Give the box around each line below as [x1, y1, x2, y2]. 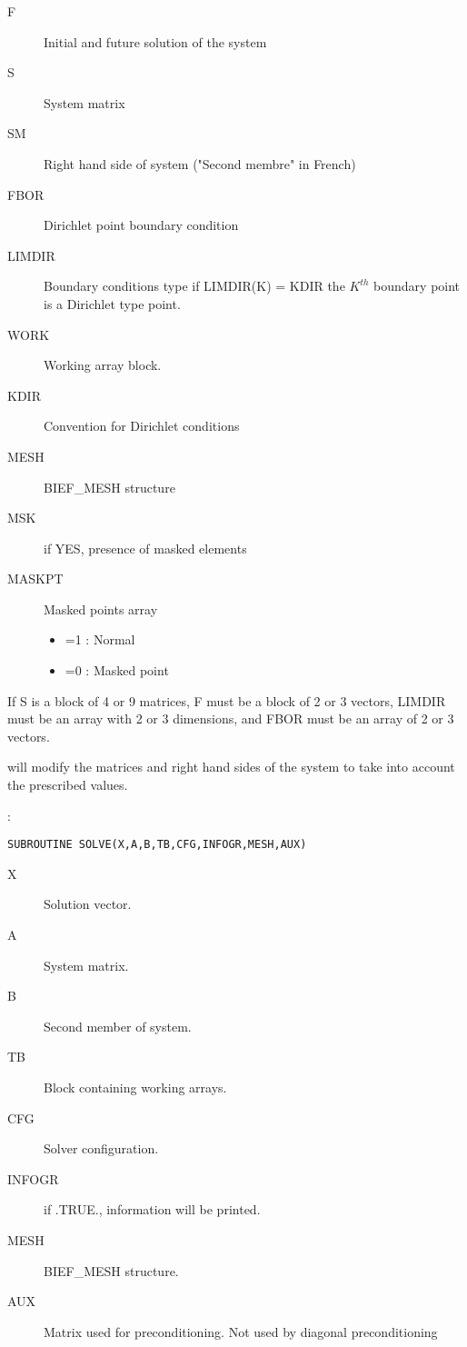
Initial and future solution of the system [44, 32, 267, 51]
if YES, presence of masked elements [44, 538, 247, 557]
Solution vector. [44, 894, 132, 913]
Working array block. [44, 355, 162, 374]
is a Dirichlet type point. [44, 294, 181, 313]
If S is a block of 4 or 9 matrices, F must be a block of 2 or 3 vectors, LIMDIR [7, 691, 446, 710]
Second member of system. [44, 1016, 192, 1035]
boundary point [373, 276, 461, 295]
